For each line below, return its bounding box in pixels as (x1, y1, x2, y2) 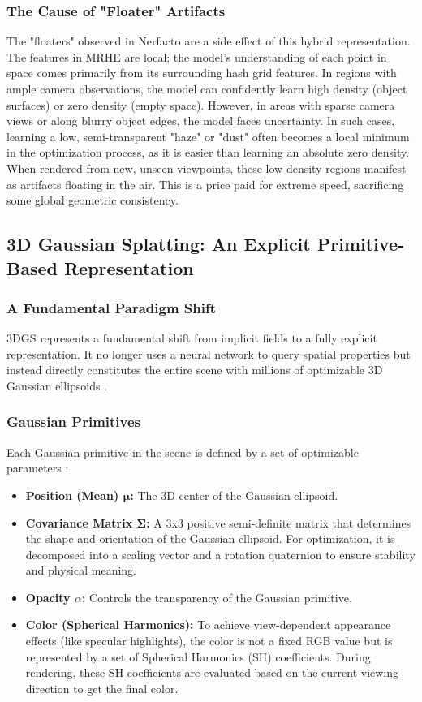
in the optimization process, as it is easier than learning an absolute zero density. (6, 144, 410, 161)
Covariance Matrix (25, 514, 133, 531)
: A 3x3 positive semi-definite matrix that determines (146, 514, 411, 531)
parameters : (6, 459, 69, 476)
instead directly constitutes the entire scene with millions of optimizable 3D (6, 361, 383, 378)
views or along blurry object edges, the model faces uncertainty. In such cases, (6, 112, 395, 129)
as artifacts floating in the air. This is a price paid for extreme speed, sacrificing (6, 175, 404, 192)
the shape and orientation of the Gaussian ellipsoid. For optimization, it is (25, 530, 395, 547)
